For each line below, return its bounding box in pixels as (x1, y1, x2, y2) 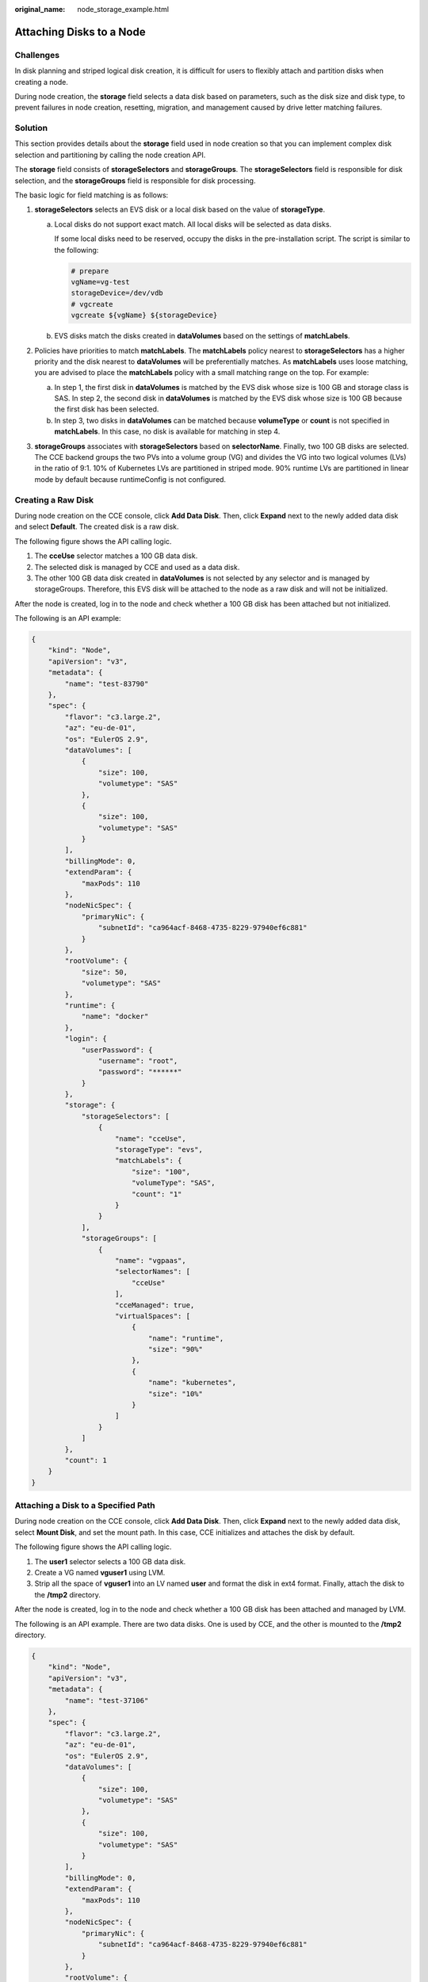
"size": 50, (81, 967, 128, 977)
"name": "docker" (81, 1012, 149, 1021)
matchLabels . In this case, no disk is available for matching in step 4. (54, 427, 281, 436)
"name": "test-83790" (64, 679, 149, 688)
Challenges (14, 49, 59, 60)
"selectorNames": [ (115, 1267, 190, 1276)
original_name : (14, 5, 66, 13)
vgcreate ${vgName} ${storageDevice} (71, 311, 218, 320)
